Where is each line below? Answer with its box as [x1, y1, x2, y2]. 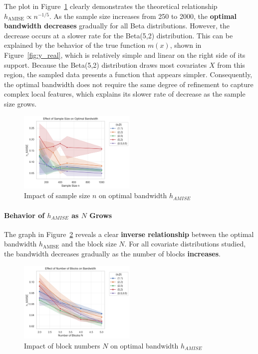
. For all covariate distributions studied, [124, 238, 246, 249]
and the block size [61, 238, 117, 249]
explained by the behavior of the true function [4, 40, 146, 50]
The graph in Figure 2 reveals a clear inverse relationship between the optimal [4, 229, 254, 239]
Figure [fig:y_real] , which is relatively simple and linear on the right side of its [4, 49, 246, 60]
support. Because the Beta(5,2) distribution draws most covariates [4, 59, 207, 70]
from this [217, 59, 245, 70]
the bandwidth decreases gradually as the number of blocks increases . [4, 248, 221, 259]
